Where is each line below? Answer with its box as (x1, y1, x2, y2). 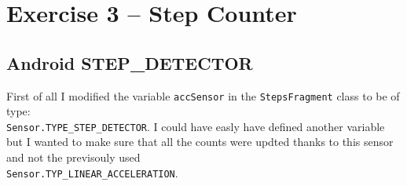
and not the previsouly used (6, 149, 141, 166)
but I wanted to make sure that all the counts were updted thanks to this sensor (6, 133, 394, 150)
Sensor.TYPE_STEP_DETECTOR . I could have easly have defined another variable (6, 118, 385, 134)
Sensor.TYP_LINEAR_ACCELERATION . (6, 164, 178, 181)
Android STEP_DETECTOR (6, 50, 253, 75)
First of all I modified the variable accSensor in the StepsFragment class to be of (6, 87, 400, 104)
